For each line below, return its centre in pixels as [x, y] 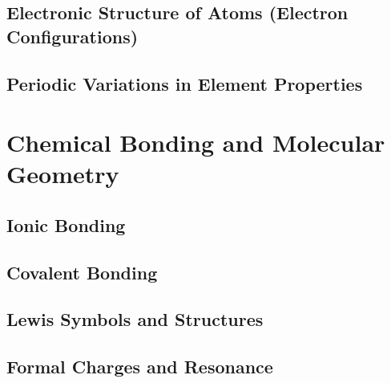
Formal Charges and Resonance [140, 367]
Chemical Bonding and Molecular [196, 143]
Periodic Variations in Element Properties [185, 83]
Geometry [63, 174]
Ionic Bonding [66, 224]
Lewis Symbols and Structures [135, 319]
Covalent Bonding [82, 272]
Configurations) [73, 36]
